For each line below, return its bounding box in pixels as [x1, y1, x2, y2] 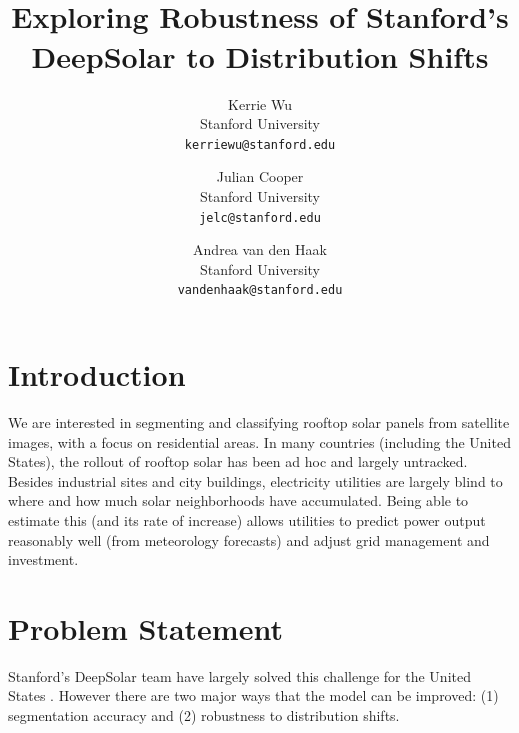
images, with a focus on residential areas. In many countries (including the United [8, 431, 511, 452]
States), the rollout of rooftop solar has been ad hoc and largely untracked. [8, 451, 468, 472]
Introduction [8, 354, 186, 395]
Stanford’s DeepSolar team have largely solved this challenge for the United [8, 665, 471, 686]
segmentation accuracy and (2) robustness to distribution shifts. [8, 705, 400, 726]
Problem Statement [8, 607, 283, 648]
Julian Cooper [216, 166, 304, 187]
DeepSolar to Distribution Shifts [31, 35, 489, 76]
